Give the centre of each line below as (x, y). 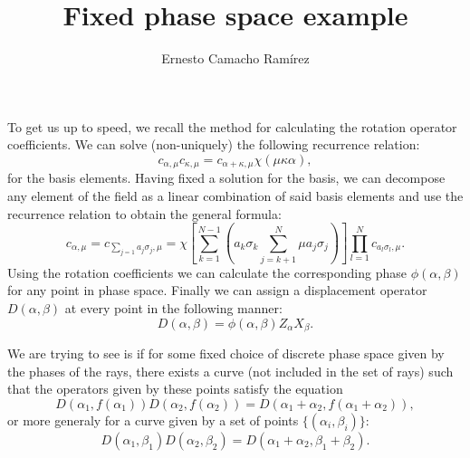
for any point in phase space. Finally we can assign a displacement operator (217, 290)
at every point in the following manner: (173, 308)
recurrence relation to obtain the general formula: (144, 213)
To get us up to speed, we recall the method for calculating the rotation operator (232, 126)
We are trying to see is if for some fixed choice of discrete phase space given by (226, 353)
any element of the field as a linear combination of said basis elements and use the (235, 195)
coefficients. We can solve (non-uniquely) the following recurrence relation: (214, 144)
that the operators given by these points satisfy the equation (175, 389)
